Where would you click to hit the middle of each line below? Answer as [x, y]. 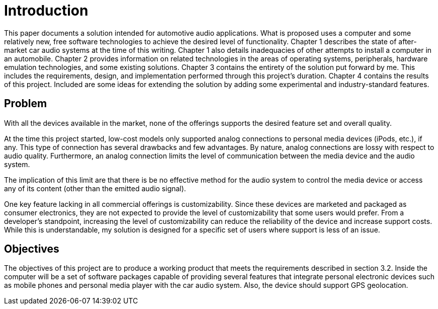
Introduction [46, 11]
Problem [26, 104]
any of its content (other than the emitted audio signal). [95, 188]
